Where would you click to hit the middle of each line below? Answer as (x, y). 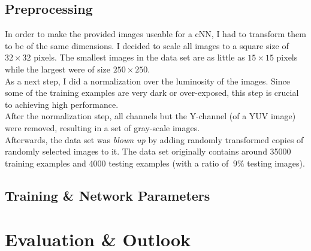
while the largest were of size (58, 69)
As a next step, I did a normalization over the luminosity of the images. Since (147, 81)
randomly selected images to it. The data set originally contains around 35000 (148, 151)
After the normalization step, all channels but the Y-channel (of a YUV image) (150, 116)
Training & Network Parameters (108, 195)
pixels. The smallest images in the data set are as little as (139, 57)
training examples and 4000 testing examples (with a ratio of (117, 163)
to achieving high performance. (62, 104)
